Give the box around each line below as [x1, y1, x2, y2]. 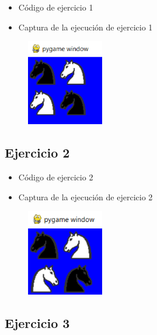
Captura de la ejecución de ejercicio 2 [18, 190, 153, 203]
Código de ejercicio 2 [18, 171, 93, 183]
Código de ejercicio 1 [18, 1, 93, 13]
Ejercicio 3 [5, 313, 70, 331]
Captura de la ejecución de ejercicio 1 [18, 20, 153, 33]
